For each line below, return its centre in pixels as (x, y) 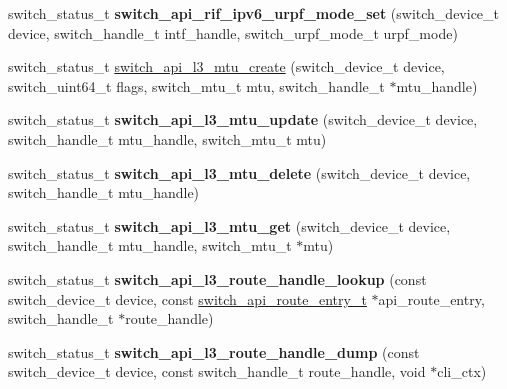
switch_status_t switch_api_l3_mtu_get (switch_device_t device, (229, 225)
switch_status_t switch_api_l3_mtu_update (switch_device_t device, (243, 119)
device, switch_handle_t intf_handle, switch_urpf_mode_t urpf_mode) (233, 32)
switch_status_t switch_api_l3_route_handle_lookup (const (217, 278)
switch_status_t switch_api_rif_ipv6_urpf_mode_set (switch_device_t (254, 13)
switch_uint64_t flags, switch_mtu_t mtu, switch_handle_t (196, 85)
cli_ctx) (462, 371)
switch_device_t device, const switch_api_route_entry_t (187, 298)
